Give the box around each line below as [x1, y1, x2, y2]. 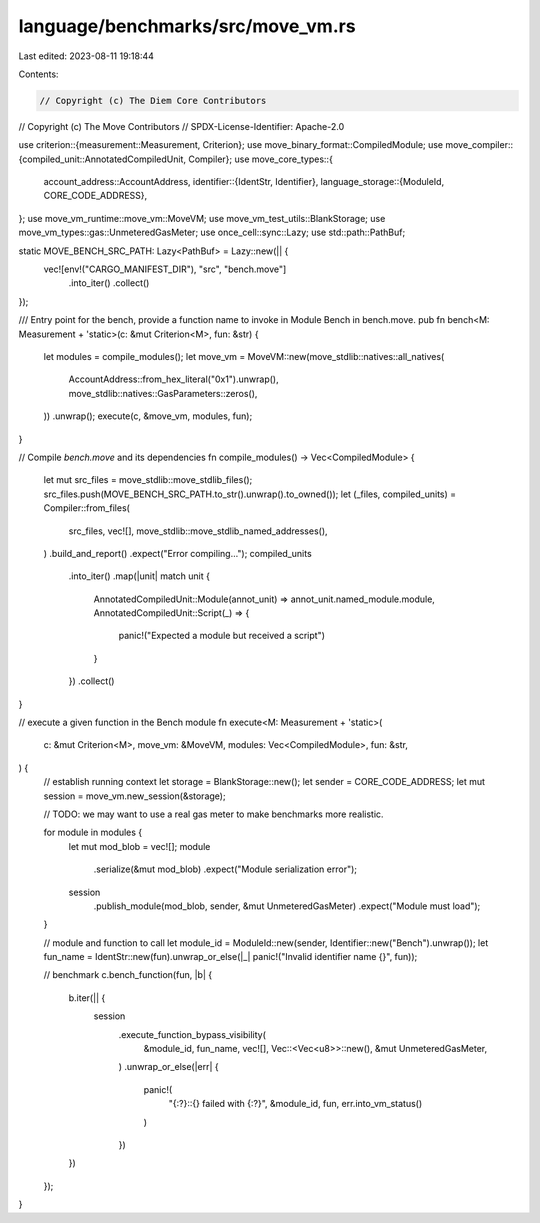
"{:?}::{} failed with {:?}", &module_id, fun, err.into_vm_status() [168, 1098, 423, 1110]
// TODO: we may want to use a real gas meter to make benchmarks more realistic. [43, 808, 384, 820]
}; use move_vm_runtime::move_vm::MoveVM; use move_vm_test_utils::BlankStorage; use [18, 212, 386, 224]
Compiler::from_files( [43, 502, 130, 514]
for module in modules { [43, 826, 143, 839]
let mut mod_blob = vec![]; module [68, 840, 211, 852]
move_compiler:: [445, 139, 514, 151]
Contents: [18, 68, 59, 80]
